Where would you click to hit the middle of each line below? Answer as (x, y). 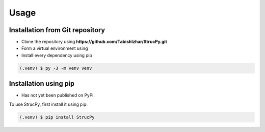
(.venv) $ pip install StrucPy (57, 117)
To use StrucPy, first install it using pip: (48, 104)
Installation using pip (42, 84)
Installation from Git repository (57, 30)
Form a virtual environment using (55, 48)
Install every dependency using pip (57, 55)
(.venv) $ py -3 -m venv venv (56, 68)
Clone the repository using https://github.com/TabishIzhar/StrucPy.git (94, 42)
